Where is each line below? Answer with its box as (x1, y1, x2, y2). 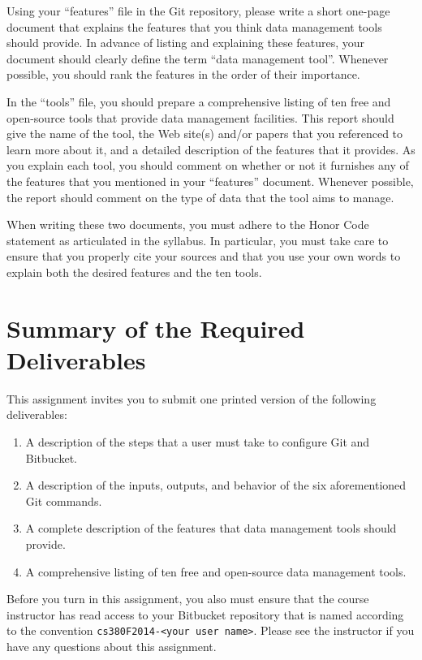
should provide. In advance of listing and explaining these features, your (6, 34, 365, 51)
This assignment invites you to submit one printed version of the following (6, 390, 377, 407)
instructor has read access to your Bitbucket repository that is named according (6, 606, 404, 623)
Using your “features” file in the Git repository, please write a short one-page (6, 2, 390, 19)
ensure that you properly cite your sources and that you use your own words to (6, 248, 401, 265)
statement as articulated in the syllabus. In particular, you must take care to (6, 231, 389, 248)
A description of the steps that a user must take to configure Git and (25, 434, 370, 450)
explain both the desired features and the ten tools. (6, 263, 262, 280)
